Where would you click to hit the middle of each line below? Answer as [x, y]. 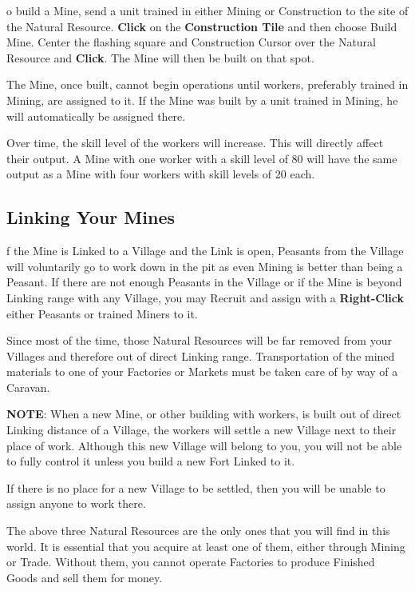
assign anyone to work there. [76, 503]
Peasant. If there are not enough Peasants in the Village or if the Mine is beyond [204, 282]
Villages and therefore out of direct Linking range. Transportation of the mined [201, 355]
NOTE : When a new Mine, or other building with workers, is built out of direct [204, 414]
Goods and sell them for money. [85, 577]
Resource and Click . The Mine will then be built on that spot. [160, 57]
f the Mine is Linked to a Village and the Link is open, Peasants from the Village [205, 251]
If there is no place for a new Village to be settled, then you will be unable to [196, 487]
